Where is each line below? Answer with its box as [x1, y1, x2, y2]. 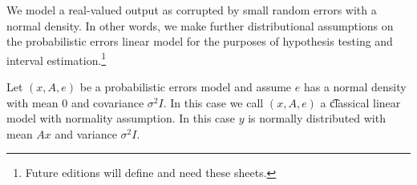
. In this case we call [163, 94, 264, 111]
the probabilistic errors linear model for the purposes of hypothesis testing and [6, 33, 393, 50]
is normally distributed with [248, 110, 386, 127]
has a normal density [303, 78, 407, 95]
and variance [55, 125, 117, 142]
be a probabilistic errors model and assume [79, 78, 292, 95]
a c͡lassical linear [320, 94, 401, 111]
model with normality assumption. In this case [6, 110, 236, 127]
